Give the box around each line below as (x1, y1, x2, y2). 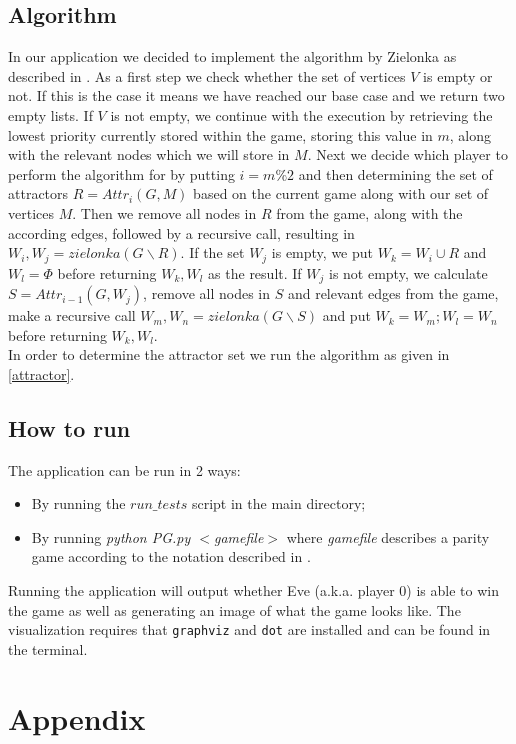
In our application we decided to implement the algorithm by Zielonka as (8, 46, 457, 67)
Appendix (8, 697, 146, 738)
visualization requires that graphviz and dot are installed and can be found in (8, 619, 491, 640)
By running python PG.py (31, 526, 191, 547)
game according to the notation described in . (31, 546, 311, 567)
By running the (31, 493, 126, 514)
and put (322, 305, 371, 326)
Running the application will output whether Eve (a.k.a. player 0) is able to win (8, 580, 499, 600)
